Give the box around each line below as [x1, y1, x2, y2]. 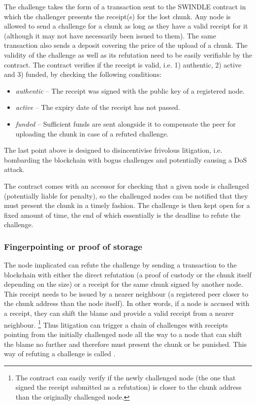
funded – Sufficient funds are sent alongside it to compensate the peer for [15, 118, 236, 129]
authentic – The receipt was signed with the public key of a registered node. [15, 85, 245, 96]
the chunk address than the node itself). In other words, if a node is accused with [4, 298, 250, 308]
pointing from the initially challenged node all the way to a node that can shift [4, 329, 242, 339]
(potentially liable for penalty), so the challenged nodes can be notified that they [4, 190, 248, 201]
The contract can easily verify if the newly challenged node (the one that [15, 372, 236, 382]
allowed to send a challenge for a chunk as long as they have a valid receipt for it [4, 21, 248, 31]
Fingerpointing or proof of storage [4, 240, 142, 252]
